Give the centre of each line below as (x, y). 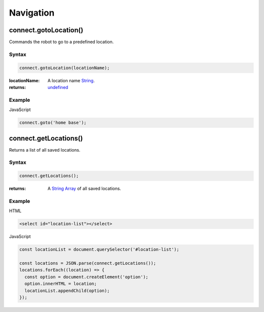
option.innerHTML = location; (61, 284)
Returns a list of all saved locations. (45, 150)
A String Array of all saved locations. (84, 189)
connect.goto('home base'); (53, 123)
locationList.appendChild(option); (67, 290)
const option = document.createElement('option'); (87, 277)
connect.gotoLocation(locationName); (65, 68)
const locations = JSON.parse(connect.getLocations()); (88, 263)
